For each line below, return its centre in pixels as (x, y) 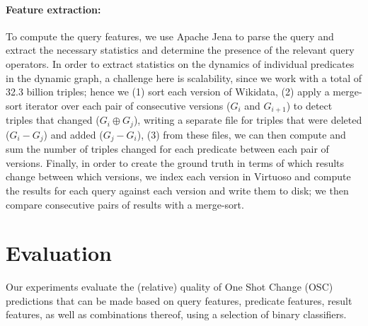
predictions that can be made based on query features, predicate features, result (179, 300)
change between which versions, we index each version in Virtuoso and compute (178, 176)
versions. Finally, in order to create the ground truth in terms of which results (175, 162)
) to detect (309, 105)
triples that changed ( (53, 120)
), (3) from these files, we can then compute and (241, 134)
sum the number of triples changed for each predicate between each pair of (167, 149)
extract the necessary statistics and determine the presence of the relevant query (180, 50)
